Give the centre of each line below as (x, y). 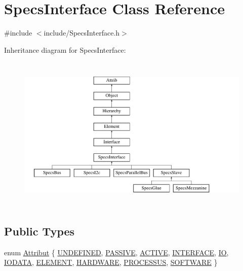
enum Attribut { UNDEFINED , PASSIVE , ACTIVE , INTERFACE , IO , (116, 252)
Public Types (39, 231)
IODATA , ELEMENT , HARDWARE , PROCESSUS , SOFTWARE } (111, 262)
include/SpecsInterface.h (82, 33)
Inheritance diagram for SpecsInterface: (65, 49)
